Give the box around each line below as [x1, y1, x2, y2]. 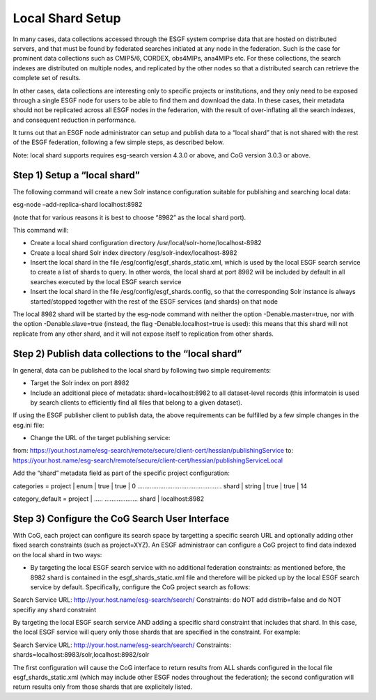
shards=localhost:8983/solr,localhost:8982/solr [13, 651, 150, 659]
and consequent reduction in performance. [13, 116, 136, 124]
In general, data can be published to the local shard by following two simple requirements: [13, 366, 272, 374]
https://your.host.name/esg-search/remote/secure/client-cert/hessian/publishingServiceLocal [13, 456, 283, 465]
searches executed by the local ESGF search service [30, 277, 182, 286]
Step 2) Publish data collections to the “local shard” [13, 348, 242, 359]
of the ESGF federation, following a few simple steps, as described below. [13, 138, 224, 146]
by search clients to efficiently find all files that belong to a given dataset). [30, 398, 243, 407]
